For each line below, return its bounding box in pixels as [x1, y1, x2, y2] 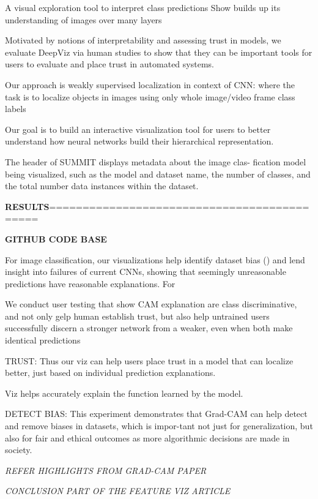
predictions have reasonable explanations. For [5, 277, 176, 290]
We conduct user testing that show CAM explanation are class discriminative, [5, 298, 297, 310]
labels [5, 102, 26, 115]
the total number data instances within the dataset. [5, 179, 199, 192]
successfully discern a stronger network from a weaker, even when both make [5, 321, 293, 334]
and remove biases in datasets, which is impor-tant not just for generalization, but [5, 419, 313, 432]
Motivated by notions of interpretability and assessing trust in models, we [5, 34, 281, 47]
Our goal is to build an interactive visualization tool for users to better [5, 122, 271, 135]
